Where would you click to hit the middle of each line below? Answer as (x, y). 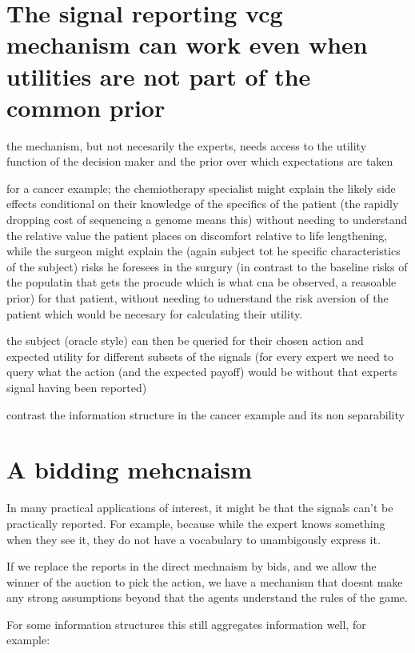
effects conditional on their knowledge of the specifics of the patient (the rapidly (203, 204)
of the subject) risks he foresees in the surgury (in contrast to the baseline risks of (207, 266)
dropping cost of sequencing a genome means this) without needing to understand (207, 220)
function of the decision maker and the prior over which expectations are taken (200, 161)
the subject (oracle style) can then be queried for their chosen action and (185, 341)
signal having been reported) (77, 387)
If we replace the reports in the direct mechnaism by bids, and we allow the (192, 566)
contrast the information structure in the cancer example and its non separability (206, 414)
